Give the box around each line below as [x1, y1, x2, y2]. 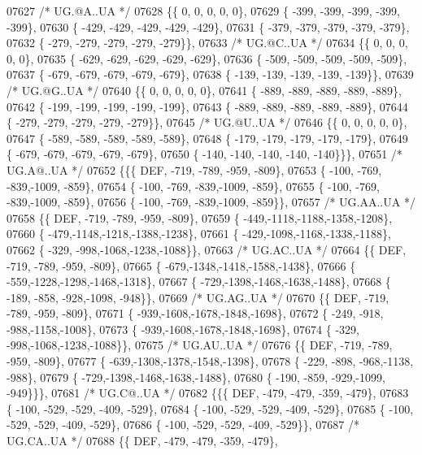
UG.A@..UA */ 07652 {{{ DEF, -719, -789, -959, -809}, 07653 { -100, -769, [7, 161, 382, 178]
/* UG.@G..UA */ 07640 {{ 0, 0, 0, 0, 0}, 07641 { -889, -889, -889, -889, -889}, [7, 81, 402, 98]
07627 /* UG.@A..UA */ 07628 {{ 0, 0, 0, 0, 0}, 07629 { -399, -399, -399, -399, [7, 2, 400, 19]
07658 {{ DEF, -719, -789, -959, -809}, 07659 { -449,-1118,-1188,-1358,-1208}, [7, 209, 393, 226]
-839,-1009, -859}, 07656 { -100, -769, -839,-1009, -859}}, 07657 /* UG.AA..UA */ [7, 193, 415, 210]
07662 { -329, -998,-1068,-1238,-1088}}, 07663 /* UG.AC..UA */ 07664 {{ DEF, [7, 240, 407, 258]
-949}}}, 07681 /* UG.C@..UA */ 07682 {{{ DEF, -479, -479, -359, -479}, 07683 [7, 384, 409, 401]
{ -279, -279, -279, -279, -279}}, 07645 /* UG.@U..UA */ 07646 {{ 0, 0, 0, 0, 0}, [7, 114, 407, 131]
